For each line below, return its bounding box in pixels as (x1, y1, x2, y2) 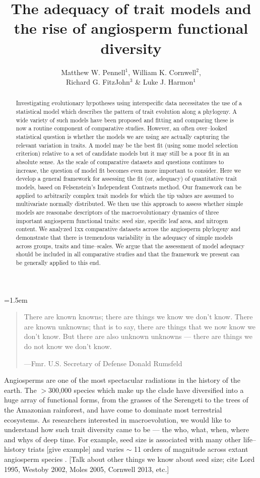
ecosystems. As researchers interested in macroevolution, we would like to (4, 414, 231, 425)
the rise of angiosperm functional (14, 18, 248, 38)
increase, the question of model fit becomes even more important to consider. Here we (16, 166, 241, 174)
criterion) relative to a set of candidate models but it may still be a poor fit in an (16, 149, 230, 158)
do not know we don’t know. (24, 340, 112, 351)
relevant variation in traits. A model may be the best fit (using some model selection (16, 141, 238, 149)
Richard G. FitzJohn (66, 77, 130, 87)
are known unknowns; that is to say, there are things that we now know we (24, 321, 256, 331)
